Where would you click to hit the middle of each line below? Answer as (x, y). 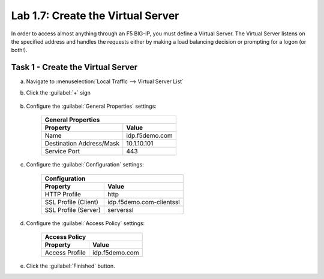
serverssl (120, 210)
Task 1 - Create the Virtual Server (74, 67)
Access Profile (65, 253)
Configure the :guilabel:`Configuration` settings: (85, 165)
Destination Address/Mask (82, 144)
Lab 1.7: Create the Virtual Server (95, 16)
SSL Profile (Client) (72, 202)
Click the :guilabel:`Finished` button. (70, 266)
